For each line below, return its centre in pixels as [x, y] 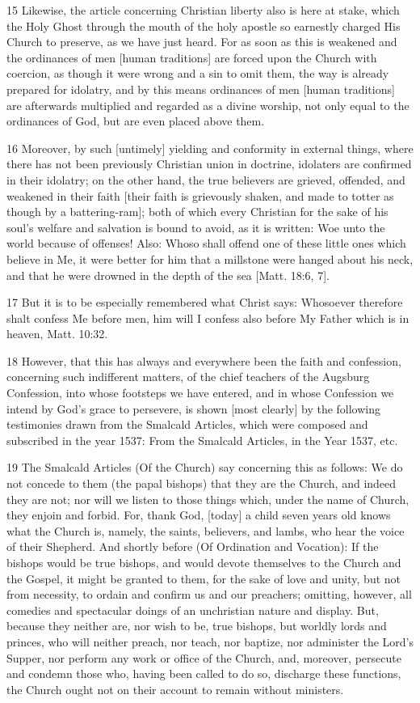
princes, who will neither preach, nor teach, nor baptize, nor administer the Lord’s [210, 641]
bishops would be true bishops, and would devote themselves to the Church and [204, 562]
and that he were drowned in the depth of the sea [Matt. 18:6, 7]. [168, 275]
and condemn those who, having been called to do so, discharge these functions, [204, 673]
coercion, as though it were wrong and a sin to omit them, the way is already [198, 73]
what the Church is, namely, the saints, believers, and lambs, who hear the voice [206, 530]
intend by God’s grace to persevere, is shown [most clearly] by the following [194, 408]
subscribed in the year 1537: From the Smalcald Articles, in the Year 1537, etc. [202, 440]
